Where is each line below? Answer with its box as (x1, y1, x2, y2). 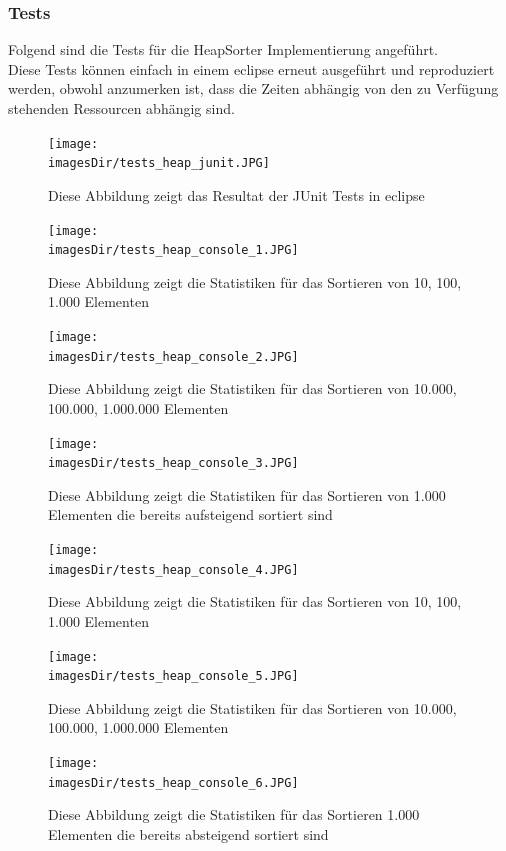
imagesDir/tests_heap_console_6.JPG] (48, 775, 299, 790)
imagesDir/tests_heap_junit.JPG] (48, 156, 270, 171)
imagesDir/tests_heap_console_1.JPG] (48, 243, 299, 258)
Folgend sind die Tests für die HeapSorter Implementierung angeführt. (8, 39, 438, 60)
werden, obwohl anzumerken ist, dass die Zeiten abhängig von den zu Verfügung (8, 78, 499, 99)
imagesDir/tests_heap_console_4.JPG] (48, 562, 299, 577)
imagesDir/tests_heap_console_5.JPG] (48, 669, 299, 684)
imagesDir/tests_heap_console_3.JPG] (48, 456, 299, 471)
